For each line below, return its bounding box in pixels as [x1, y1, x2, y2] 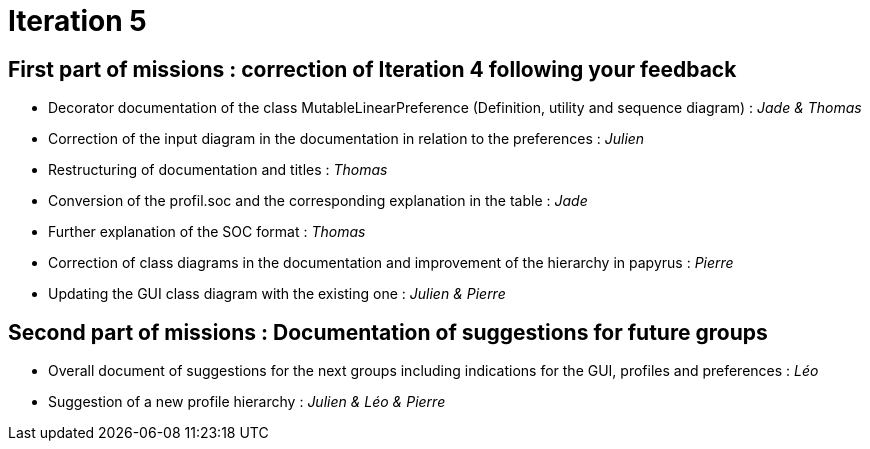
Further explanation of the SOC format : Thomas [48, 223, 366, 241]
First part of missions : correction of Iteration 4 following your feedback [8, 56, 737, 82]
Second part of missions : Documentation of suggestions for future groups [8, 319, 768, 345]
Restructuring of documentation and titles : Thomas [48, 161, 388, 179]
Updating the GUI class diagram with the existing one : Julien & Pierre [48, 285, 506, 303]
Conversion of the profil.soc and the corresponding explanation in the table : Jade [48, 192, 588, 210]
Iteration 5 [8, 4, 147, 38]
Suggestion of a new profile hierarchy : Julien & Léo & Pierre [48, 393, 446, 411]
